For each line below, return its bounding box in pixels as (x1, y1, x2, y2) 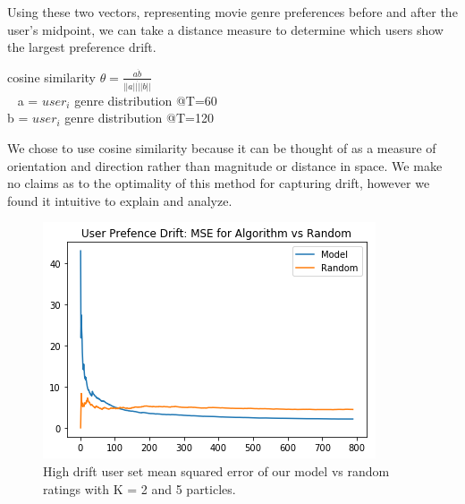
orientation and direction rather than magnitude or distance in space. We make (7, 156, 443, 175)
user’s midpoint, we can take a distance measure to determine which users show (7, 20, 444, 38)
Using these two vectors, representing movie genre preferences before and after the (7, 3, 458, 21)
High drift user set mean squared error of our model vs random (43, 461, 390, 480)
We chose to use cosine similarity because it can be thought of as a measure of (7, 138, 436, 157)
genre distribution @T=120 (64, 108, 214, 127)
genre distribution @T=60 (74, 90, 217, 109)
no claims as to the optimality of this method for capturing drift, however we (7, 174, 430, 192)
